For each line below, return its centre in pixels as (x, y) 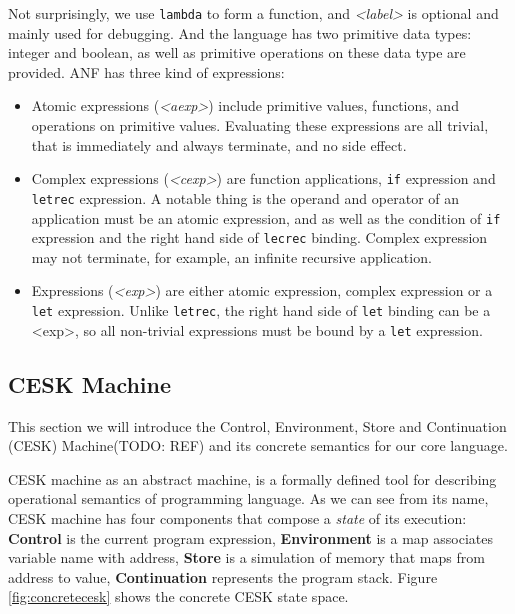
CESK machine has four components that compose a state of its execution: (237, 517)
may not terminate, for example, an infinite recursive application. (231, 256)
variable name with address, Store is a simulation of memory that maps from (246, 557)
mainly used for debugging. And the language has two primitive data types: (240, 32)
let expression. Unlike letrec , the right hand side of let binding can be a (261, 310)
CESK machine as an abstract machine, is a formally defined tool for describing (252, 478)
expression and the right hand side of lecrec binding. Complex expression (259, 237)
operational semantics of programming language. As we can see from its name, (248, 498)
